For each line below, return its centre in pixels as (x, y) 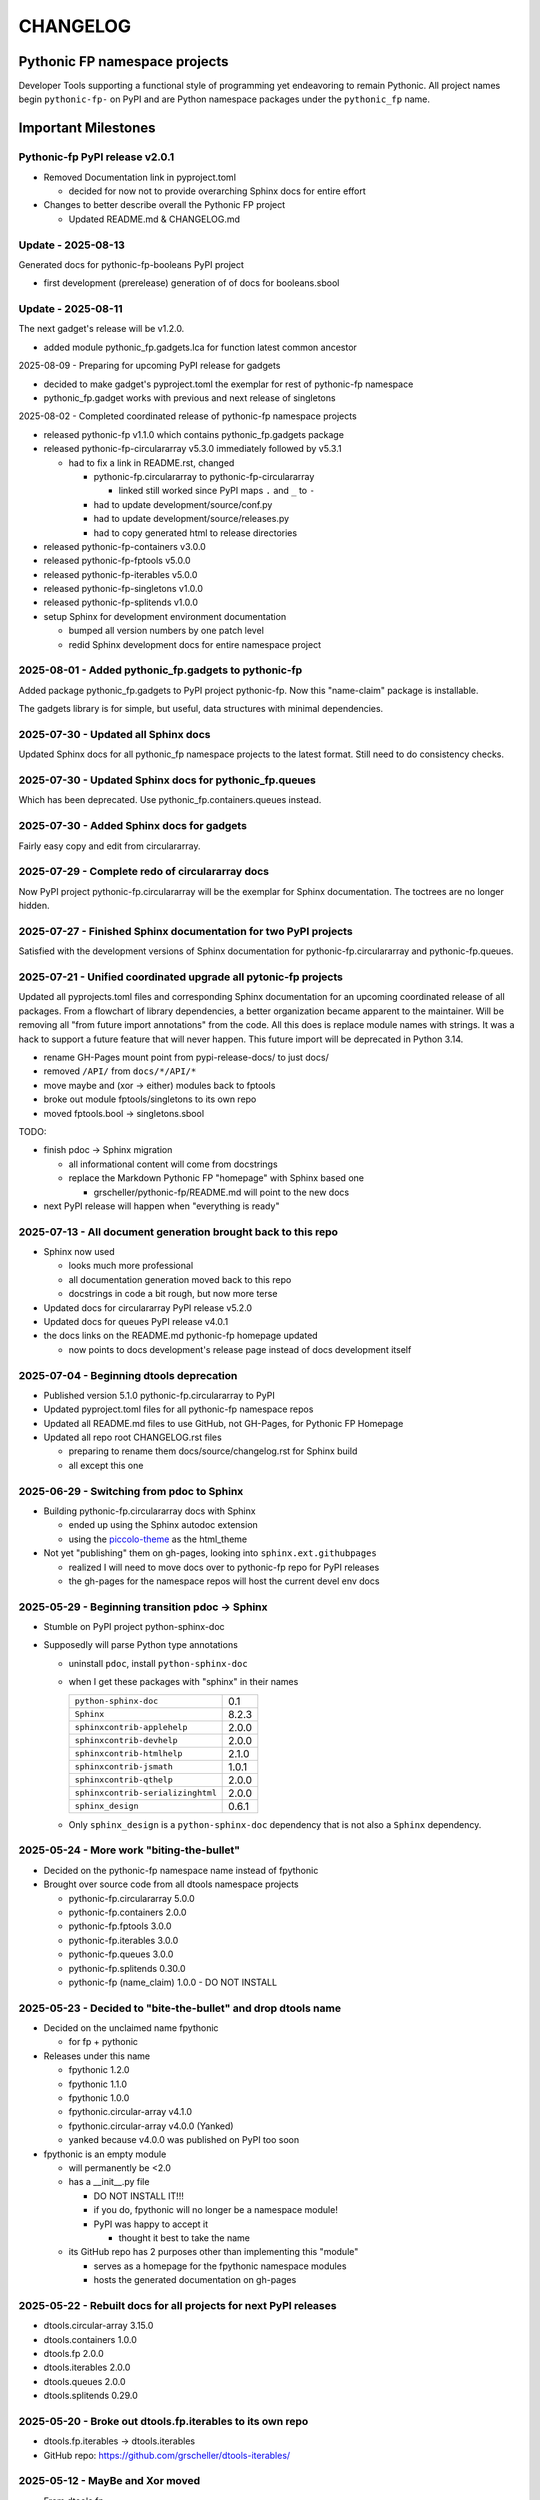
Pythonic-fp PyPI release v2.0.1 (96, 157)
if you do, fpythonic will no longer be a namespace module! (216, 2210)
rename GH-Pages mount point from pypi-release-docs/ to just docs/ (186, 1057)
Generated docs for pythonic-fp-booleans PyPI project (131, 264)
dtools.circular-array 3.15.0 (98, 2326)
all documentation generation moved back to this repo (180, 1279)
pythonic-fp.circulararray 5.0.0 (131, 1898)
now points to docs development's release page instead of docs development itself (240, 1349)
